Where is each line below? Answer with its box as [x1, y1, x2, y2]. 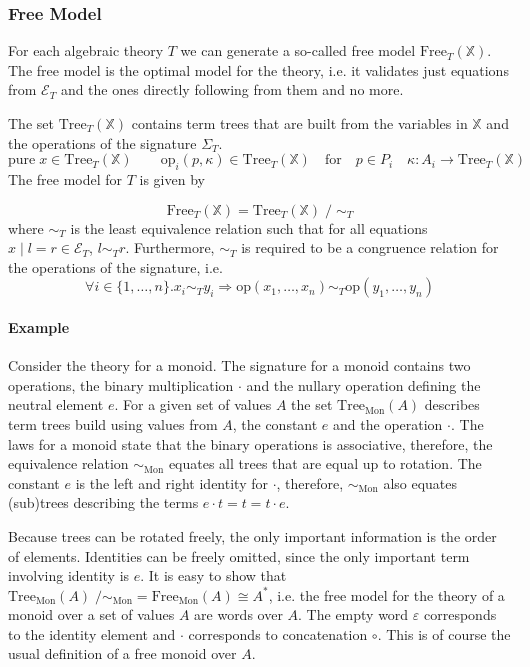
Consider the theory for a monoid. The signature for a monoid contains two [8, 355, 471, 376]
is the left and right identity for [75, 472, 268, 493]
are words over [194, 604, 283, 625]
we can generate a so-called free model [180, 40, 416, 61]
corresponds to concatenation [188, 623, 368, 644]
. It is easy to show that [140, 565, 287, 586]
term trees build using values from [8, 413, 218, 434]
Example [8, 316, 70, 337]
